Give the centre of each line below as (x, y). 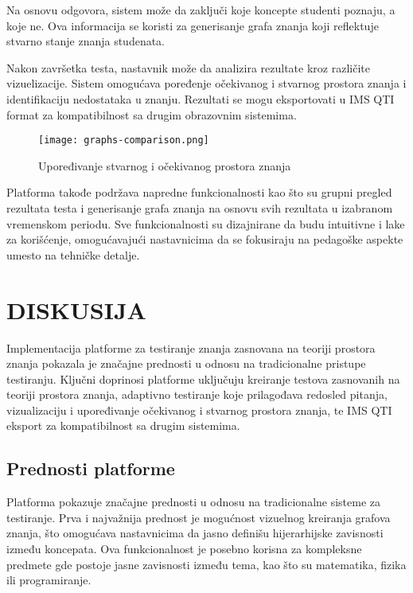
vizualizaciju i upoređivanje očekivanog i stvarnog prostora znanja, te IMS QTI (199, 410)
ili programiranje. (49, 580)
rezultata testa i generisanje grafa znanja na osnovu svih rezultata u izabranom (200, 208)
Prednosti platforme (91, 468)
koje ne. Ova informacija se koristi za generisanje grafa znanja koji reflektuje (193, 25)
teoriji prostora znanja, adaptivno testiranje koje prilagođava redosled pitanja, (197, 394)
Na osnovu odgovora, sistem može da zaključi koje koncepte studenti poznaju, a (201, 10)
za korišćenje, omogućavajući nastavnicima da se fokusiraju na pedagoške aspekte (205, 239)
